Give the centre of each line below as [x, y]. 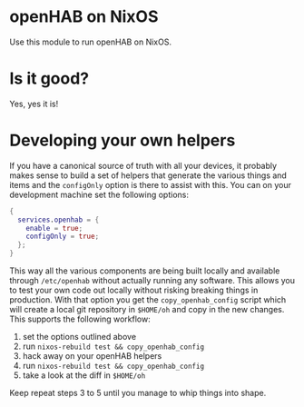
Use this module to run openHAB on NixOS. [91, 42]
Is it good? [49, 79]
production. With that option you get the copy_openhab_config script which [148, 300]
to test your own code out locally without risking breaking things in [134, 290]
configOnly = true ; [63, 237]
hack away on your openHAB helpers [92, 356]
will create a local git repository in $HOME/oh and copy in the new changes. [147, 310]
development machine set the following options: [99, 194]
